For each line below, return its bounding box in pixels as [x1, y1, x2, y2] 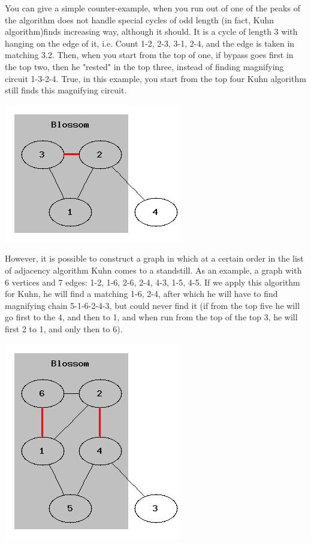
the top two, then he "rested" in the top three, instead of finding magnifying [5, 60, 284, 72]
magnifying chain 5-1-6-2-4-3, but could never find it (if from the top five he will [5, 299, 300, 311]
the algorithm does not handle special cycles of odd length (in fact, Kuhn [5, 13, 274, 26]
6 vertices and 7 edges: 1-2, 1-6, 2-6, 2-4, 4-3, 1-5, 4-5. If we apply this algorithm [5, 275, 300, 288]
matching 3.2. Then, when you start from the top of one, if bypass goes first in [5, 48, 294, 61]
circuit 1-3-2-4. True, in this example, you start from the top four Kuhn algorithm [5, 72, 306, 84]
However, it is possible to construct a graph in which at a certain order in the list [5, 252, 304, 265]
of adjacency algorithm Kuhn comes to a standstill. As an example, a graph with [5, 263, 302, 276]
